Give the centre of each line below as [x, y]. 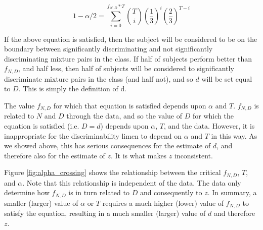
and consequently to [171, 192]
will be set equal [227, 78]
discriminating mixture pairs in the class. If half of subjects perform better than [128, 58]
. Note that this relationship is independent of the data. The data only [132, 182]
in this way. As [234, 135]
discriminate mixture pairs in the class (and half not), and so [99, 78]
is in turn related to [99, 192]
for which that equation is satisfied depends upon [130, 105]
